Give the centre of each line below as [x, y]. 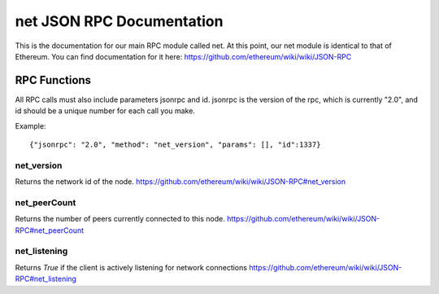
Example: [30, 125]
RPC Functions [53, 80]
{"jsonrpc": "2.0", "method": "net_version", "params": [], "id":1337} [175, 145]
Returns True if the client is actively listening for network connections [131, 267]
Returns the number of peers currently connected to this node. [120, 219]
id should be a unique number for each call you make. [105, 111]
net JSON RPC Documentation [119, 21]
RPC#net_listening [46, 279]
